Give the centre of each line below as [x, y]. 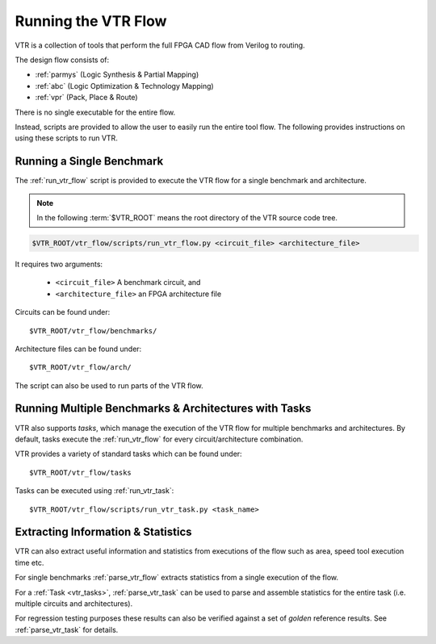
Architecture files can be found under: [78, 349]
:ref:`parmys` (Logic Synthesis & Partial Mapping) [117, 75]
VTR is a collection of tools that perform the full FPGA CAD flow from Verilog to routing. [160, 45]
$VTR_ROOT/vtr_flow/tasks [81, 473]
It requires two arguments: [59, 264]
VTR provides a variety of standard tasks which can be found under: [128, 454]
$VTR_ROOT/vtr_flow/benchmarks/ [93, 330]
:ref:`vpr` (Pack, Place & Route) [86, 98]
